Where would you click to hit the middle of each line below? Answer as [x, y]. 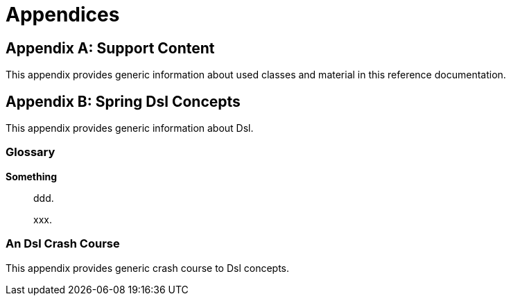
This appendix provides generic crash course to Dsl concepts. [148, 268]
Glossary [31, 152]
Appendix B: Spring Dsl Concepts [123, 101]
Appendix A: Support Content [110, 48]
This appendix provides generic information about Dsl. [130, 128]
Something [32, 176]
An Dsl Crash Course [63, 244]
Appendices [63, 15]
